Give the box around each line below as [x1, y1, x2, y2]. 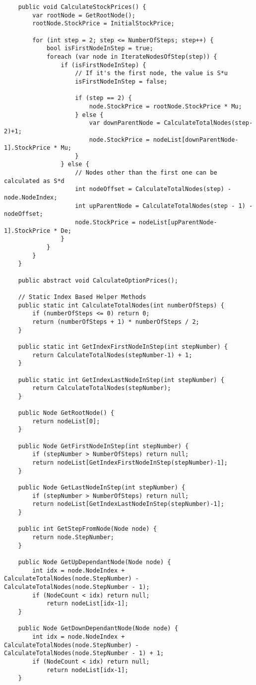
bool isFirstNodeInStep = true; [46, 45, 153, 52]
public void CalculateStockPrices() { [18, 3, 146, 10]
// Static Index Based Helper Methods [18, 293, 146, 300]
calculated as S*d [4, 177, 64, 185]
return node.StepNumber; [32, 534, 114, 541]
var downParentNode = [89, 119, 160, 127]
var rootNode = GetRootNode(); [32, 11, 135, 19]
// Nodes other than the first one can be [75, 169, 217, 177]
